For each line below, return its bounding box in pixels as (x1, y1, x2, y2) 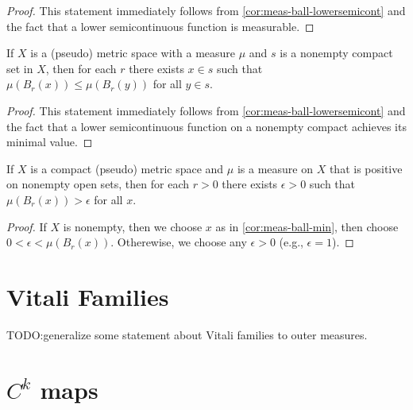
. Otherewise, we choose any (110, 234, 247, 250)
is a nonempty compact (280, 44, 393, 61)
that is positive (329, 160, 403, 176)
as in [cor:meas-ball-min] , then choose (215, 218, 399, 234)
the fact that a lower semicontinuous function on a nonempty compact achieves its (6, 118, 407, 134)
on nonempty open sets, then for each (6, 176, 190, 192)
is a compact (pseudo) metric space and (30, 160, 224, 176)
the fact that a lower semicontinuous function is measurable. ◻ (6, 17, 315, 34)
